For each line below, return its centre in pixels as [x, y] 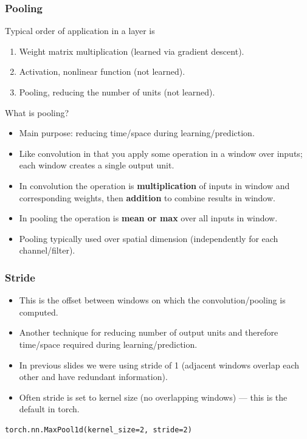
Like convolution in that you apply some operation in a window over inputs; [161, 153]
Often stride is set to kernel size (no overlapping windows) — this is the [153, 397]
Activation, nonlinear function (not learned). [102, 71]
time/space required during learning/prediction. [108, 344]
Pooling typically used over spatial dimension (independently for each [149, 238]
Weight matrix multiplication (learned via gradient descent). [132, 51]
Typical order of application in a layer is [80, 31]
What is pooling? [37, 112]
